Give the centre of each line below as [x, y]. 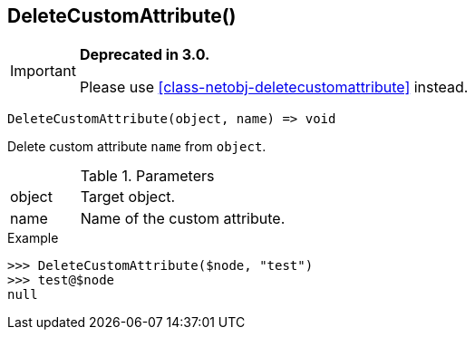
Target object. [128, 197]
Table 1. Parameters [147, 176]
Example [33, 238]
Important [43, 71]
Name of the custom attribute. [183, 219]
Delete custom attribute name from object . [137, 147]
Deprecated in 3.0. [145, 55]
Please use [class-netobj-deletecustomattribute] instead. [274, 87]
